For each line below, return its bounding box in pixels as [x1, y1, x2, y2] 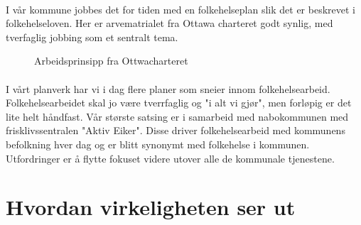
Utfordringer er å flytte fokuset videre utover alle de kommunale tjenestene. [6, 150, 335, 165]
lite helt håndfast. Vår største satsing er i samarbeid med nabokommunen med [6, 109, 349, 124]
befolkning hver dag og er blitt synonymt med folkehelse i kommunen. [6, 136, 310, 151]
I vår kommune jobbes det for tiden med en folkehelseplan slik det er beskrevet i [6, 1, 355, 16]
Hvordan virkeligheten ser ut [6, 192, 296, 221]
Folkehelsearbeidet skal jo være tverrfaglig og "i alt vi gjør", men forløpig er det [6, 95, 352, 110]
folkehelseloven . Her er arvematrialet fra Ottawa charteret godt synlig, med [6, 16, 333, 31]
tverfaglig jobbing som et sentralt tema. [6, 29, 178, 44]
